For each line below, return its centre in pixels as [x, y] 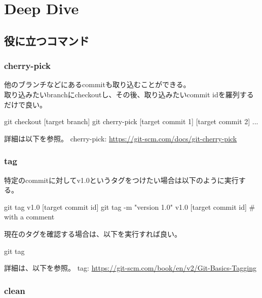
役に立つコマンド [47, 40]
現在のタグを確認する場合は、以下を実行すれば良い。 [93, 233]
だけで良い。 [25, 104]
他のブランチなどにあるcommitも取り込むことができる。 [97, 84]
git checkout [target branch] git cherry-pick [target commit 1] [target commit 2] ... [131, 121]
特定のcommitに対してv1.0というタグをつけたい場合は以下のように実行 [121, 180]
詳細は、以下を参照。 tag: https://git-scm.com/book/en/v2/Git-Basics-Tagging [130, 268]
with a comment [29, 217]
